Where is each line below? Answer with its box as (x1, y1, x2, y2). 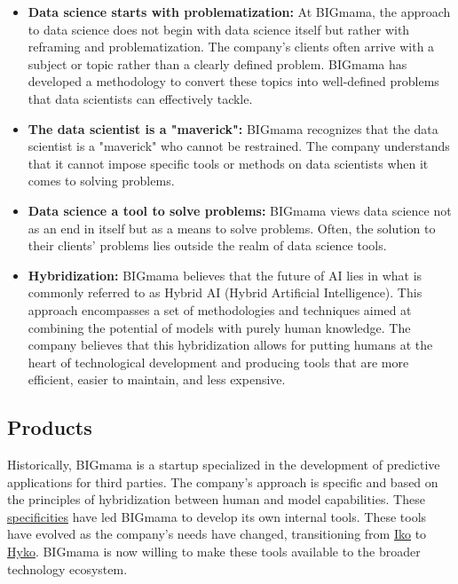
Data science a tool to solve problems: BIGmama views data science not (28, 201, 452, 219)
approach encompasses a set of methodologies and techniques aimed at (28, 300, 412, 319)
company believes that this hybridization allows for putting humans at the (28, 335, 433, 354)
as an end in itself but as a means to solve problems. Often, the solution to (28, 218, 436, 237)
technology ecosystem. (7, 559, 128, 578)
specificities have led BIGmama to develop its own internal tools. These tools (7, 507, 427, 525)
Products (7, 414, 92, 441)
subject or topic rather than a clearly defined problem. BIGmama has (28, 54, 407, 73)
